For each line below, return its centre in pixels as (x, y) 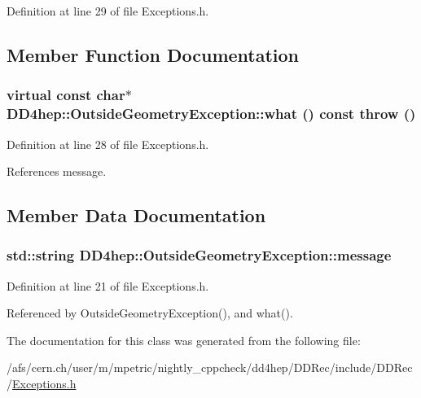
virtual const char (66, 95)
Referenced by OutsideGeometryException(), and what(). (150, 313)
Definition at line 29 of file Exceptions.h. (108, 11)
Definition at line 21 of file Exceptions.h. (108, 285)
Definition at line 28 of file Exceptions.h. (108, 144)
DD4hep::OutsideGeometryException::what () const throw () (211, 114)
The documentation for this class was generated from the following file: (184, 340)
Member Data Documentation (136, 215)
